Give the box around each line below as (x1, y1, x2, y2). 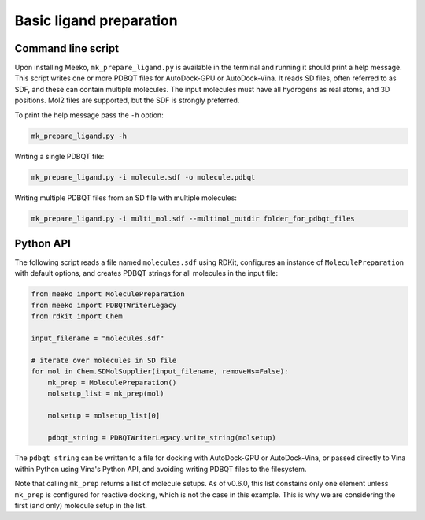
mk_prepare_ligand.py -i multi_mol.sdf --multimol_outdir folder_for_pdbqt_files (31, 214, 356, 223)
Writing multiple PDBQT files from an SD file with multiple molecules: (14, 193, 238, 202)
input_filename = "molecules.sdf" (31, 333, 164, 343)
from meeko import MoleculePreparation (31, 290, 185, 299)
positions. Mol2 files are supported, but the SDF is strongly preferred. (14, 95, 240, 106)
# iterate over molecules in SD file (31, 355, 177, 365)
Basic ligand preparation (14, 12, 178, 29)
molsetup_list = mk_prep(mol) (47, 388, 164, 398)
